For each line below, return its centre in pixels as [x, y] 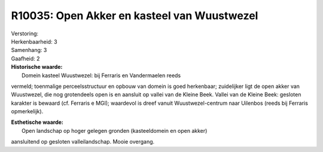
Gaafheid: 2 [25, 58]
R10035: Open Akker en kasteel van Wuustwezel [135, 16]
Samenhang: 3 [29, 50]
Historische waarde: [37, 67]
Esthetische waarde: [37, 122]
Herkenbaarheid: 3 [34, 41]
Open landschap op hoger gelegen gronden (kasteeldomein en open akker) [115, 130]
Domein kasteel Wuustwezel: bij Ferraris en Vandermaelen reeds [101, 75]
